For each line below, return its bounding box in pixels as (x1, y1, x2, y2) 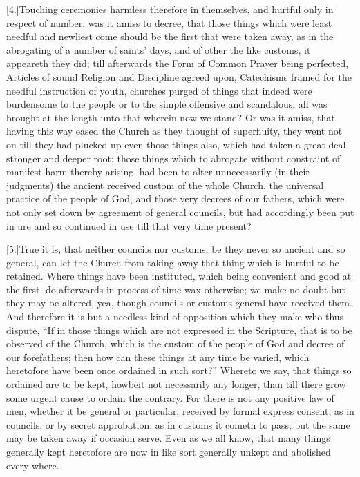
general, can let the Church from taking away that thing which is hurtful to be (6, 255, 339, 269)
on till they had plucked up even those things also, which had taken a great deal (6, 137, 346, 151)
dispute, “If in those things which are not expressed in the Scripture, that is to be (6, 322, 352, 337)
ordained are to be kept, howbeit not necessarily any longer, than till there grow (6, 377, 346, 391)
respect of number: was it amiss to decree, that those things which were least (6, 15, 332, 30)
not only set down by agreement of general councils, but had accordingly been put (6, 204, 354, 219)
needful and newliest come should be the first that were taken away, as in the (6, 29, 334, 43)
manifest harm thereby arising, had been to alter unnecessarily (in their (6, 164, 310, 179)
